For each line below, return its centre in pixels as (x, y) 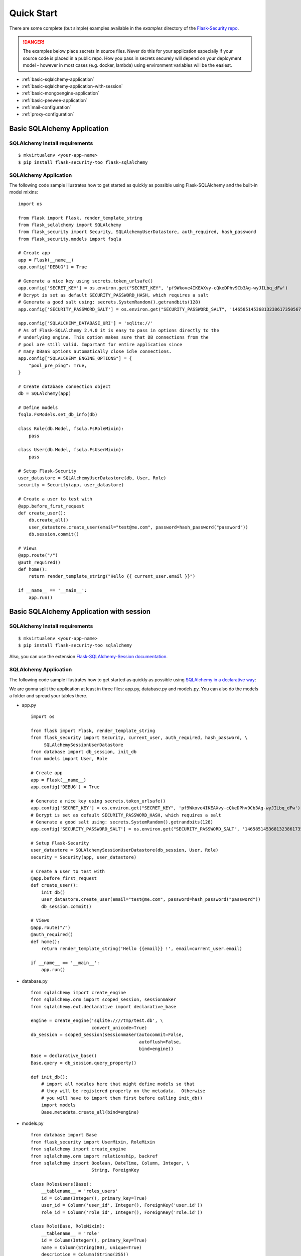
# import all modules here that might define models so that (118, 1084)
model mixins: (24, 192)
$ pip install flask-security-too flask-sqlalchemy (83, 162)
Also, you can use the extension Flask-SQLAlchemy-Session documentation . (89, 657)
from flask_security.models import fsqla (70, 239)
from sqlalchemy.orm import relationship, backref (94, 1156)
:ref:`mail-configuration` (46, 108)
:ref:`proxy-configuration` (48, 114)
